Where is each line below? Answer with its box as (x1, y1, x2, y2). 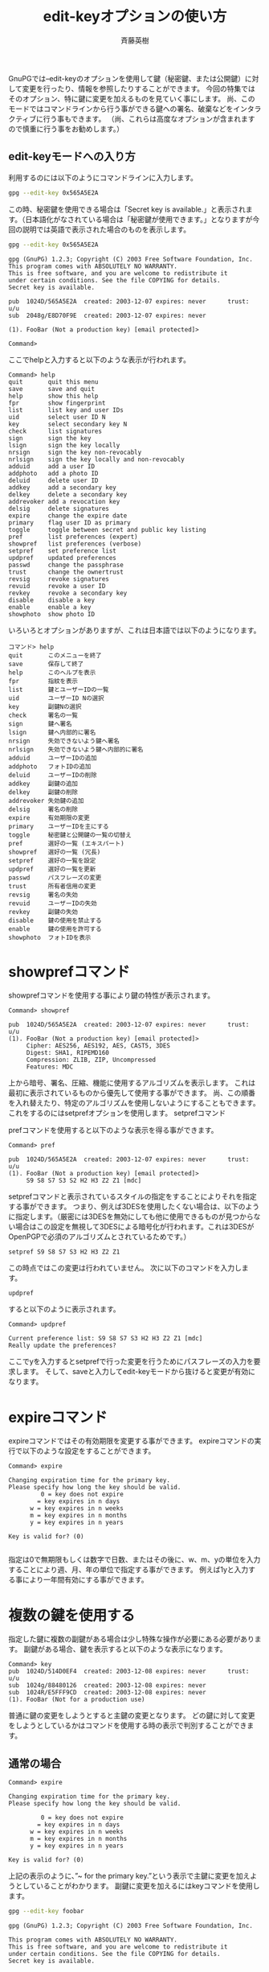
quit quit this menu (8, 377, 99, 386)
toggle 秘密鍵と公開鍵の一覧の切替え (8, 830, 132, 839)
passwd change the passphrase (8, 561, 124, 569)
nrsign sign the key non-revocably (8, 448, 142, 456)
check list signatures (8, 427, 103, 435)
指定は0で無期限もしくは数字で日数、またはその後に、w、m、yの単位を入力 (8, 1554, 261, 1565)
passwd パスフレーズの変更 (8, 874, 102, 882)
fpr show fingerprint (8, 399, 106, 407)
